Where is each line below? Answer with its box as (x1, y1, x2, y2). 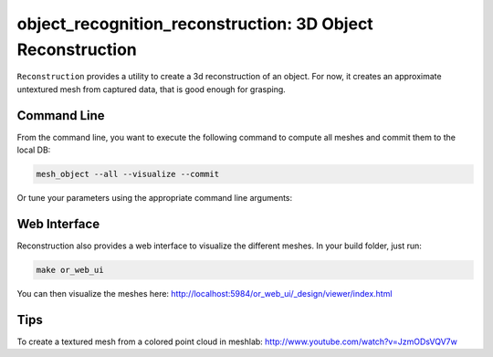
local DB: (16, 144, 51, 155)
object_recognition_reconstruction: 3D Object (16, 14, 373, 34)
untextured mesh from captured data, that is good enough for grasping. (16, 83, 287, 95)
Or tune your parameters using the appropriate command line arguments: (16, 193, 293, 203)
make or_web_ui (36, 265, 104, 275)
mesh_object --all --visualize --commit (36, 169, 219, 180)
